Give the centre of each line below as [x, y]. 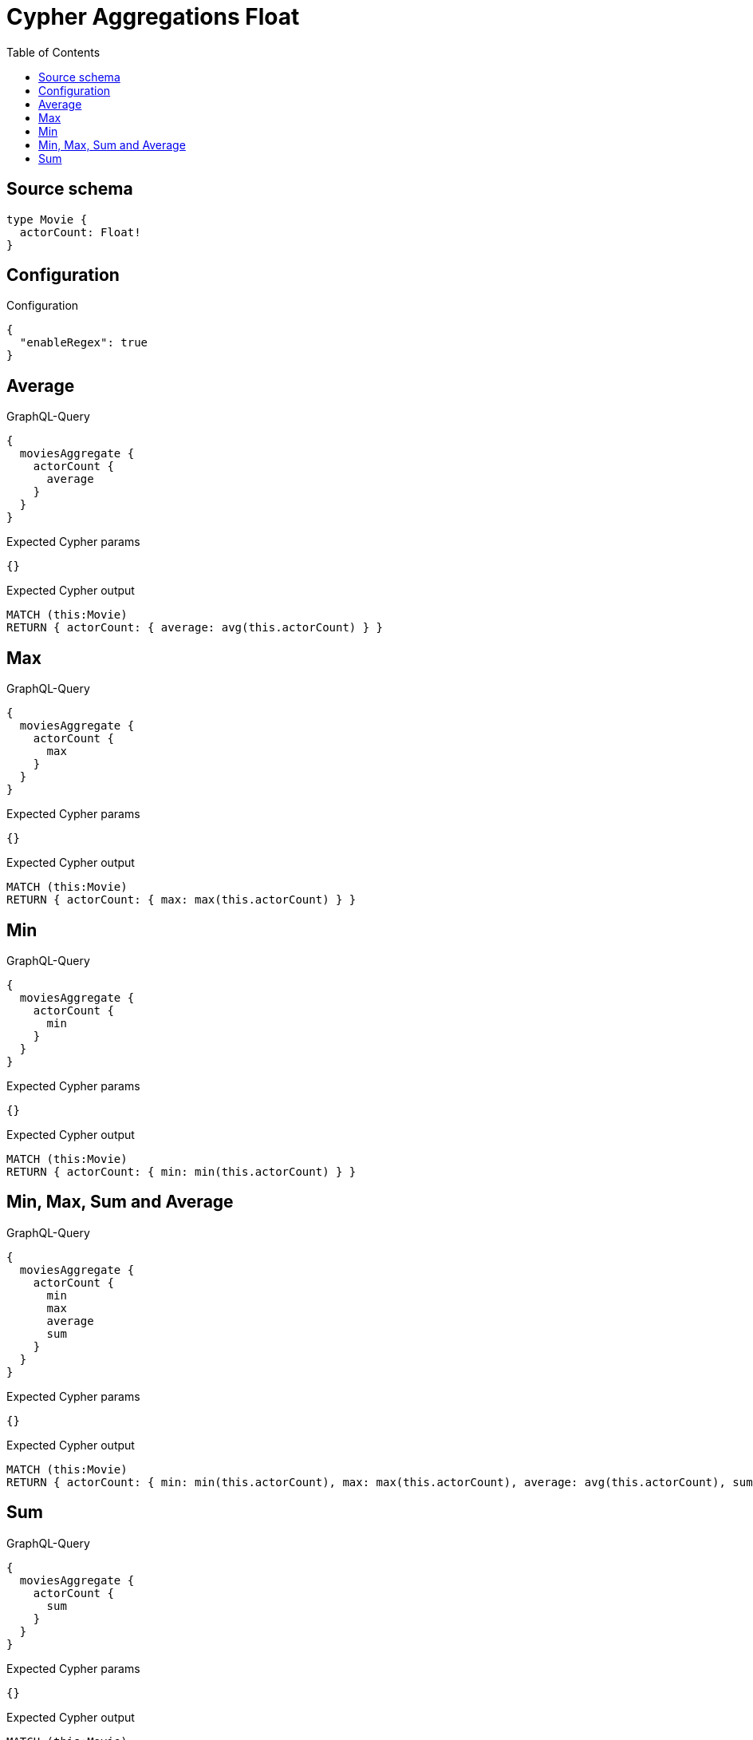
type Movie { [47, 219]
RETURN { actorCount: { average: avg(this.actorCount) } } [195, 628]
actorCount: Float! [80, 232]
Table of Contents [53, 52]
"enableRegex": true [84, 343]
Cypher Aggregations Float [153, 17]
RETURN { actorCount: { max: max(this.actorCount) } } [181, 900]
